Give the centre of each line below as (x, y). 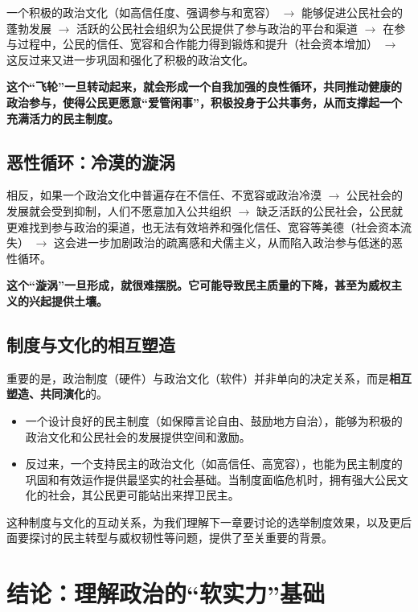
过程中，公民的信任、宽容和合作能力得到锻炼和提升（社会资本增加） (197, 44)
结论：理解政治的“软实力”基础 (166, 593)
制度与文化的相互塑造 (91, 344)
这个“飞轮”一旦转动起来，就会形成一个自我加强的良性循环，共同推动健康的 (204, 86)
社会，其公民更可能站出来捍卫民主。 (143, 495)
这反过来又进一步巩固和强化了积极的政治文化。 (130, 59)
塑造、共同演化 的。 (57, 394)
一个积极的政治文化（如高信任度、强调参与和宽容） (141, 12)
